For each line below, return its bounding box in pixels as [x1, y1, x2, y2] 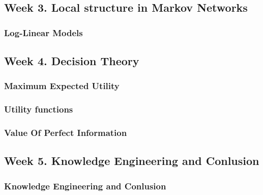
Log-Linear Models [4, 26, 83, 39]
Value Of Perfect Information [4, 126, 127, 139]
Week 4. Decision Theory [4, 53, 139, 69]
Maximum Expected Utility [4, 79, 120, 92]
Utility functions [4, 103, 73, 116]
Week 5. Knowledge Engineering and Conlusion [4, 153, 259, 169]
